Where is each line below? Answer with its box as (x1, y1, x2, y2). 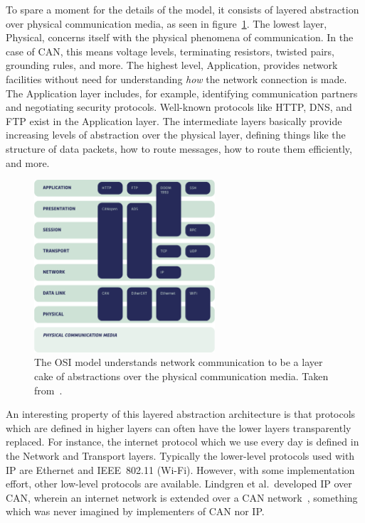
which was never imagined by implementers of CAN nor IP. (6, 504, 265, 519)
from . (34, 382, 63, 397)
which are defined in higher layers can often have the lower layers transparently (6, 420, 351, 435)
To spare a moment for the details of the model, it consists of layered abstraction (6, 2, 359, 16)
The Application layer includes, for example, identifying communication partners (6, 85, 358, 100)
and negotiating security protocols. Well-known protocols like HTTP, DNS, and (6, 99, 352, 114)
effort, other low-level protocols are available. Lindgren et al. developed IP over (6, 476, 352, 491)
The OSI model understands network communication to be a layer (34, 355, 323, 370)
